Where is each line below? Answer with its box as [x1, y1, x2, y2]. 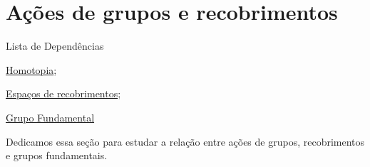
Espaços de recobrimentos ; [6, 86, 121, 101]
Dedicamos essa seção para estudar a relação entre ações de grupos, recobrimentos [6, 134, 365, 149]
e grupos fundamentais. [6, 148, 108, 163]
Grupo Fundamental [6, 109, 95, 124]
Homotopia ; [6, 62, 57, 77]
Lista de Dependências [6, 38, 104, 53]
